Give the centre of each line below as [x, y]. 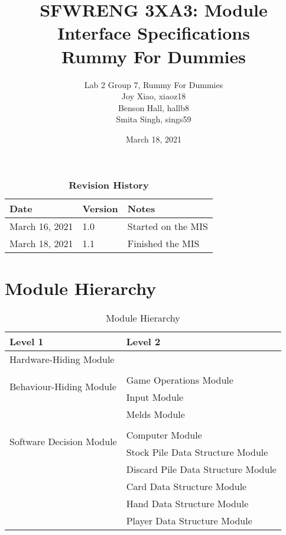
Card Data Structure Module [186, 486]
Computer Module [164, 435]
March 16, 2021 [41, 226]
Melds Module [155, 414]
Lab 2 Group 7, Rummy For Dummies [154, 84]
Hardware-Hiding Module [62, 359]
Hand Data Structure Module [187, 503]
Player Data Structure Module [189, 520]
